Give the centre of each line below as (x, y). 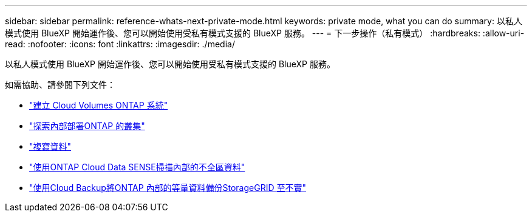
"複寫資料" (50, 146)
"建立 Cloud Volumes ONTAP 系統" (99, 105)
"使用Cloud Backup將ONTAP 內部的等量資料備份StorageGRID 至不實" (168, 188)
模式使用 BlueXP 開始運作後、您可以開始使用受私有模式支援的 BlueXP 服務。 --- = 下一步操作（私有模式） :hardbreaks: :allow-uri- (265, 33)
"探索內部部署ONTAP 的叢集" (87, 126)
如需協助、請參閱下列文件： (60, 85)
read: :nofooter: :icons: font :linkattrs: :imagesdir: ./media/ (120, 44)
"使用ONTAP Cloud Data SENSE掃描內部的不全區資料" (137, 167)
